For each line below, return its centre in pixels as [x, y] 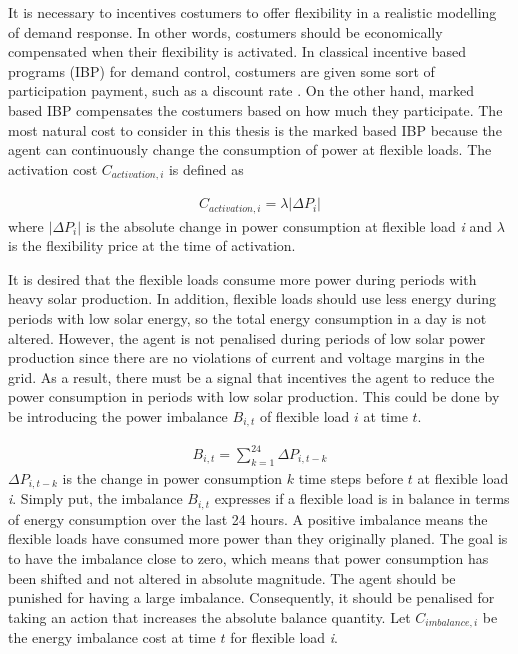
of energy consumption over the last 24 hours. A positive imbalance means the [248, 518]
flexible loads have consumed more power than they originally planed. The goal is [258, 538]
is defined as [206, 168]
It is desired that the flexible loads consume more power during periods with [242, 278]
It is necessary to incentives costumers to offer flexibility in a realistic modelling [252, 12]
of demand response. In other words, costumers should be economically [225, 31]
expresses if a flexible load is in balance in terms [362, 498]
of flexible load [304, 416]
